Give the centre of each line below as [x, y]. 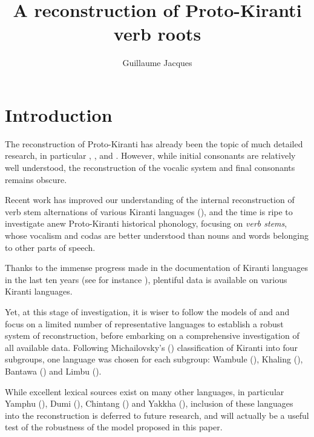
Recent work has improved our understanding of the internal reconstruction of [150, 200]
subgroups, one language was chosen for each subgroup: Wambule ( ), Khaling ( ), [154, 359]
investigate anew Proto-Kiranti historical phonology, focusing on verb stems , [146, 223]
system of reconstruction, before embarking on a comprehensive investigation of [152, 335]
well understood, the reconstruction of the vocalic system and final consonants [150, 168]
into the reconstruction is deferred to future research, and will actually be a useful [157, 415]
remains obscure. [36, 179]
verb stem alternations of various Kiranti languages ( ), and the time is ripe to [149, 211]
